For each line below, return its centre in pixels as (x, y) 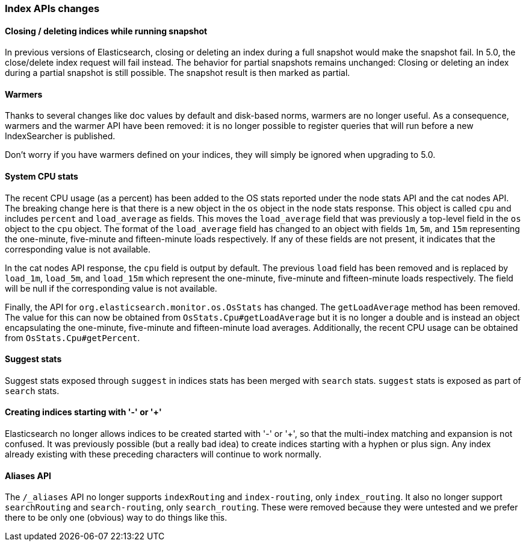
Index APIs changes (52, 8)
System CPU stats (42, 177)
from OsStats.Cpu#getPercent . (73, 337)
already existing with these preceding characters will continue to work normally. (163, 454)
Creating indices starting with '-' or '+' (83, 412)
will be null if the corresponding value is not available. (111, 288)
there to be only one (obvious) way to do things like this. (116, 518)
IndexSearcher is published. (60, 136)
